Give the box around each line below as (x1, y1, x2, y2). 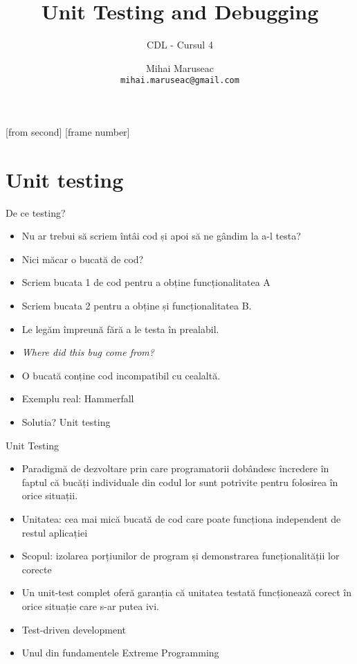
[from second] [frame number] (6, 124, 130, 138)
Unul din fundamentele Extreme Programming (21, 645, 219, 660)
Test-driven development (21, 622, 127, 636)
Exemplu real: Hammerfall (21, 391, 134, 406)
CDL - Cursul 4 (147, 37, 213, 52)
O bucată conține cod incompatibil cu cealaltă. (21, 368, 221, 382)
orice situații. (21, 488, 78, 503)
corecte (21, 562, 52, 576)
